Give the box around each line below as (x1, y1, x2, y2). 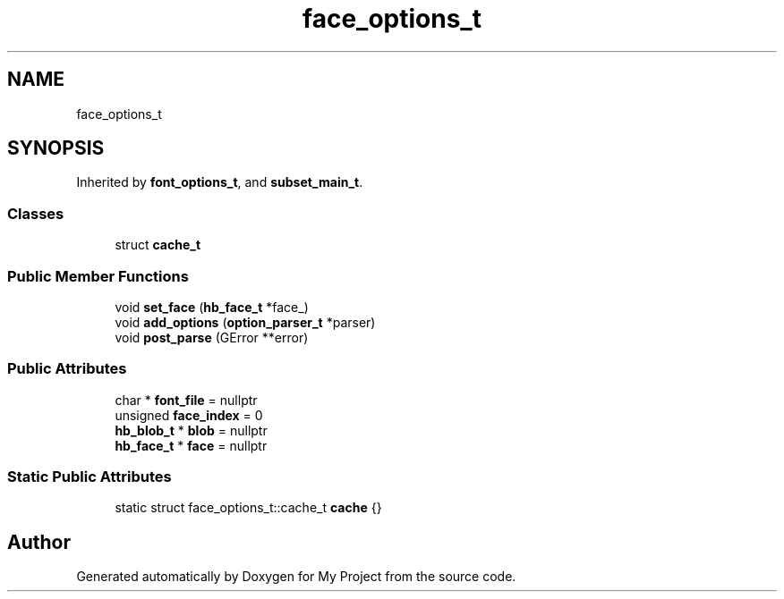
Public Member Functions (7, 266, 189, 285)
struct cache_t (115, 237, 201, 253)
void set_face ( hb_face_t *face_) (115, 299, 309, 315)
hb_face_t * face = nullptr (115, 437, 268, 453)
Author (7, 530, 71, 553)
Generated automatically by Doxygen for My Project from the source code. (76, 569, 516, 585)
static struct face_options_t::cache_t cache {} (115, 500, 382, 516)
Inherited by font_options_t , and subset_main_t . (76, 174, 363, 190)
